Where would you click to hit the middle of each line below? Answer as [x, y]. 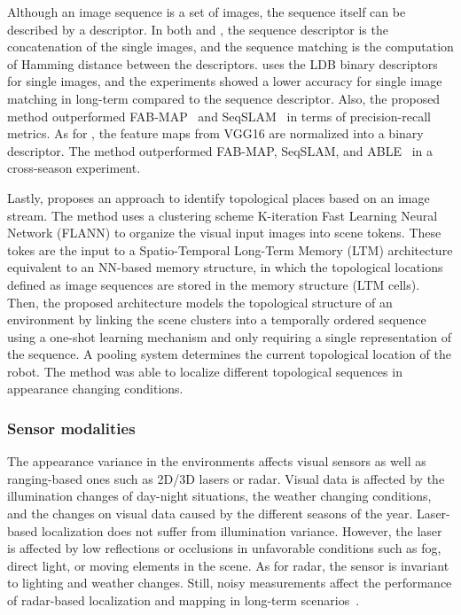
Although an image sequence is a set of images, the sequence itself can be [207, 12]
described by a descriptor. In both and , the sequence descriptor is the [198, 29]
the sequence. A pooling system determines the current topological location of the [229, 354]
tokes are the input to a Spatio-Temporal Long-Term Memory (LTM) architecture [230, 249]
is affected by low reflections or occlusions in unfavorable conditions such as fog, [224, 548]
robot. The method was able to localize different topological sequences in [205, 371]
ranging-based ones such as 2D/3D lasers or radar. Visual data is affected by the [226, 478]
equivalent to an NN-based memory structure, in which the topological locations [225, 267]
